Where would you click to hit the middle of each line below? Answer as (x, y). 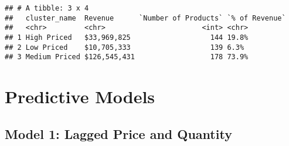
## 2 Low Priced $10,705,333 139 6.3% (125, 47)
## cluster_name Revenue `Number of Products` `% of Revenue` (145, 18)
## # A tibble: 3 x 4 (47, 8)
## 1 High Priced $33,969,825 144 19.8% (127, 37)
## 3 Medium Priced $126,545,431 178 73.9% (127, 57)
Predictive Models (80, 96)
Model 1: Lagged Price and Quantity (118, 133)
